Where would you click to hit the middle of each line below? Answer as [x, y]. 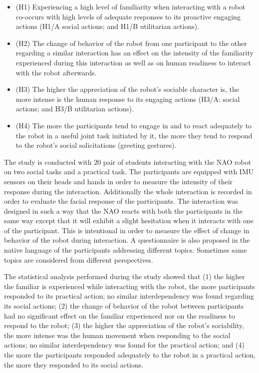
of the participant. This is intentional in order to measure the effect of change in [127, 230]
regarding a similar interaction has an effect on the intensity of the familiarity [134, 53]
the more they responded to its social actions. [74, 364]
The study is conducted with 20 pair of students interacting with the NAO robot [128, 162]
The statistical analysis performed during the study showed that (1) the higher [125, 276]
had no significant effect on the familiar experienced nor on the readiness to [120, 315]
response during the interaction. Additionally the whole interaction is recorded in [128, 191]
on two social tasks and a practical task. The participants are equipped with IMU [129, 172]
